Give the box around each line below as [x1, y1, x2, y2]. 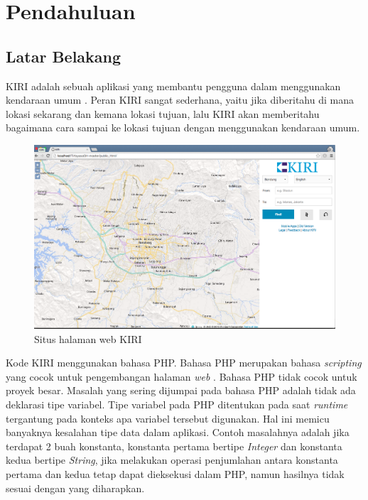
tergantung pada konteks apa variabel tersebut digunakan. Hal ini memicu [6, 411, 330, 425]
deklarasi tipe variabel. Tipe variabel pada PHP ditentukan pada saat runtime [6, 396, 348, 411]
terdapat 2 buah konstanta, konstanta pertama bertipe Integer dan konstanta [6, 438, 342, 453]
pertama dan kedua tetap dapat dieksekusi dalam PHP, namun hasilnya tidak [6, 466, 345, 481]
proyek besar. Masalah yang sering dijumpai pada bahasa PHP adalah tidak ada [6, 383, 356, 398]
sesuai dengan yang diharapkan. [6, 480, 145, 495]
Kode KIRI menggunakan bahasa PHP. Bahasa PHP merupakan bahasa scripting [6, 355, 362, 370]
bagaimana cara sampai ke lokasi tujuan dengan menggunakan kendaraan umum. [6, 120, 360, 135]
